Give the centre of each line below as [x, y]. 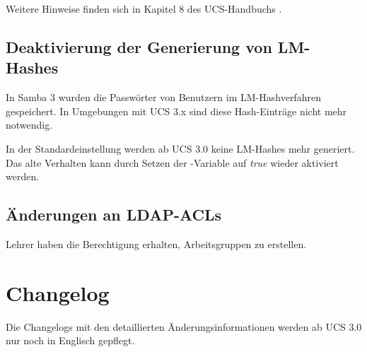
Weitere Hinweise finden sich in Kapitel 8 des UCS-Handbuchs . [144, 8]
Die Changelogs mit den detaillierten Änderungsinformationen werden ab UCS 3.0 [184, 326]
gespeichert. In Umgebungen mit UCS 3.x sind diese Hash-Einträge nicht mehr [176, 111]
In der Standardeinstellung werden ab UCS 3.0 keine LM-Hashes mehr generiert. [180, 148]
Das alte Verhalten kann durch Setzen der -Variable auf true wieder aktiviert [172, 162]
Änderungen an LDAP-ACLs [114, 215]
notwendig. [29, 125]
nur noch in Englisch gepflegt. [70, 340]
